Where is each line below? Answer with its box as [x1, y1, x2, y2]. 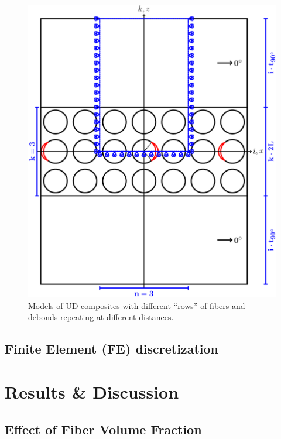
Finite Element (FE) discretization [5, 339, 218, 358]
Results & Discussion [5, 379, 179, 403]
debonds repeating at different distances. [28, 311, 174, 323]
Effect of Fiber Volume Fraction [5, 420, 202, 438]
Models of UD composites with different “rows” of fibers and [28, 299, 245, 311]
